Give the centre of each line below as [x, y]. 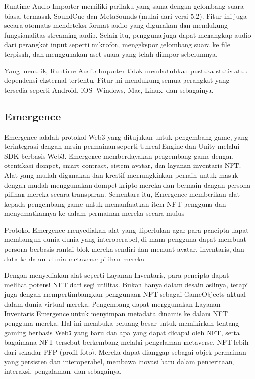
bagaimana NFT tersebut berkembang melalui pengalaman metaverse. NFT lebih [127, 342]
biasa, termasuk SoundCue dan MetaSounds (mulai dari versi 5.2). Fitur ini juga [126, 15]
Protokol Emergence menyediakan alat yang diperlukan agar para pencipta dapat [127, 229]
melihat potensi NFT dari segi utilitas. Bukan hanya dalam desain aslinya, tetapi [126, 284]
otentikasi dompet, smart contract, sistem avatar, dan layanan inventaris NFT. [123, 165]
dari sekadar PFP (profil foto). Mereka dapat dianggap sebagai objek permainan [125, 352]
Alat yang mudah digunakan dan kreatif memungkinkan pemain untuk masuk [121, 175]
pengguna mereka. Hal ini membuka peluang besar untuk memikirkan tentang [122, 323]
